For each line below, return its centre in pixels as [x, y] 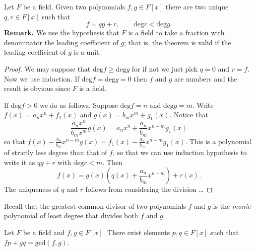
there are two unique [197, 6]
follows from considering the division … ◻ [149, 189]
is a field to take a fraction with [176, 33]
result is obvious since [37, 88]
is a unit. [87, 52]
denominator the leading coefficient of [61, 42]
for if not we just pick [165, 68]
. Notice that [189, 115]
